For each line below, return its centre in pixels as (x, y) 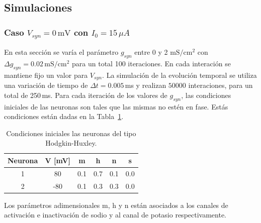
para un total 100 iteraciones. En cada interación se (151, 63)
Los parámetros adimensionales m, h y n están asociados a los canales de (116, 205)
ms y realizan (146, 85)
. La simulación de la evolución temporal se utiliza (180, 75)
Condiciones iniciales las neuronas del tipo (71, 133)
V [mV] (58, 160)
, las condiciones (206, 95)
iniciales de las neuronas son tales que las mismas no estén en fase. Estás (116, 106)
